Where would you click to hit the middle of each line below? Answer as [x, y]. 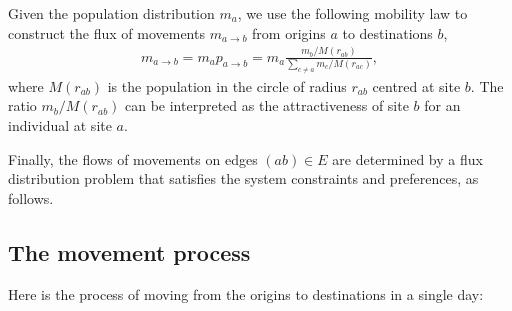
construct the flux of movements [106, 32]
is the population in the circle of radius [227, 85]
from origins [289, 32]
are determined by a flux [407, 158]
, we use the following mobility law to [352, 13]
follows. [31, 197]
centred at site [416, 85]
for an [442, 105]
